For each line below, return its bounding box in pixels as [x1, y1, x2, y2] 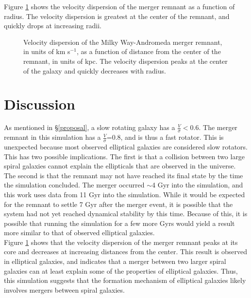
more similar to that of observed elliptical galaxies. [4, 227, 155, 238]
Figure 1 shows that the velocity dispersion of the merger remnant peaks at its [4, 237, 238, 247]
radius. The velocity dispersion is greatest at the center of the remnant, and [4, 11, 230, 21]
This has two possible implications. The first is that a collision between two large [4, 151, 245, 161]
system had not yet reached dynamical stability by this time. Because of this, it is [4, 208, 248, 219]
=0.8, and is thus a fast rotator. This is [106, 132, 224, 142]
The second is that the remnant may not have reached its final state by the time [4, 170, 243, 180]
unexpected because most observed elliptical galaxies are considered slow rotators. [4, 141, 248, 151]
